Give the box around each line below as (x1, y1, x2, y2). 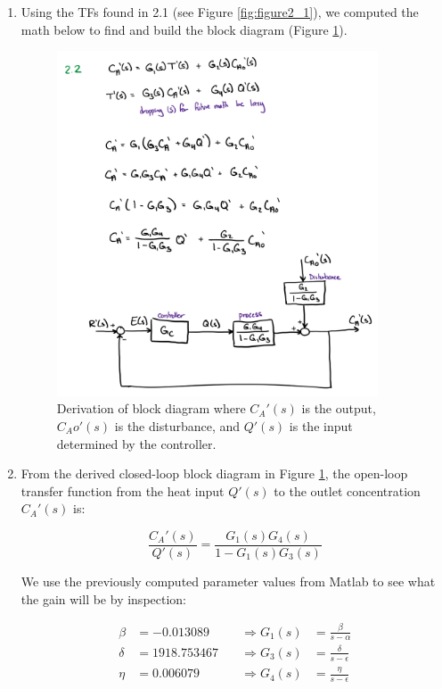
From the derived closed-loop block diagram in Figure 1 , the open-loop (20, 464, 408, 483)
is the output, (301, 399, 376, 418)
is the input (289, 416, 353, 435)
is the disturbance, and (114, 416, 241, 435)
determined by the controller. (56, 434, 217, 452)
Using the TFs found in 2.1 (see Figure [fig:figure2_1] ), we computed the (20, 3, 419, 21)
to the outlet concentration (274, 481, 421, 500)
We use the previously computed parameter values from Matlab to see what (20, 572, 436, 590)
